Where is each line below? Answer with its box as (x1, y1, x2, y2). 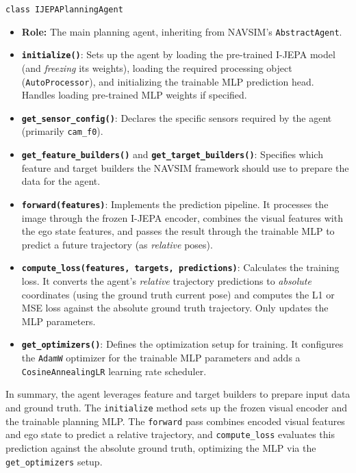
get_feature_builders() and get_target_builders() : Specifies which (21, 147, 323, 162)
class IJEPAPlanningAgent (5, 5, 123, 14)
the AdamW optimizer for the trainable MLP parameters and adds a (21, 350, 301, 365)
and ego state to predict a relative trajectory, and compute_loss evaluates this (5, 427, 335, 442)
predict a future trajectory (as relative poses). (21, 237, 213, 251)
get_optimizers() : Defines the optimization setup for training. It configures (21, 337, 344, 351)
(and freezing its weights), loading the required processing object (21, 60, 292, 75)
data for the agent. (21, 174, 101, 188)
